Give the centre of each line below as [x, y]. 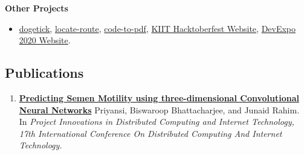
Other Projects [37, 8]
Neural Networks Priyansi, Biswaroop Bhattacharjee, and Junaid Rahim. [159, 109]
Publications [44, 73]
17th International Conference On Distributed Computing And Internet [150, 133]
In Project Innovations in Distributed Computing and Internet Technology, [157, 122]
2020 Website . [45, 40]
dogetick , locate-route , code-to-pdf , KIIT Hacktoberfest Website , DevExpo [157, 28]
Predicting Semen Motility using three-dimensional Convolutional [159, 97]
